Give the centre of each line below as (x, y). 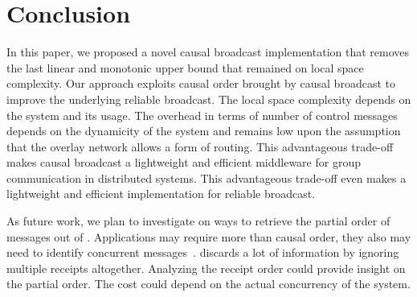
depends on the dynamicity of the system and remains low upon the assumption (204, 131)
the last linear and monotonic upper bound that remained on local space (185, 67)
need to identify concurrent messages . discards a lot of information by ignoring (203, 252)
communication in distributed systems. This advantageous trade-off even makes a (206, 177)
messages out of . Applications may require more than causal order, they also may (209, 236)
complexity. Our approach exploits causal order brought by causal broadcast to (201, 83)
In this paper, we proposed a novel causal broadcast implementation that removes (208, 52)
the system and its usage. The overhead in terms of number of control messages (202, 115)
